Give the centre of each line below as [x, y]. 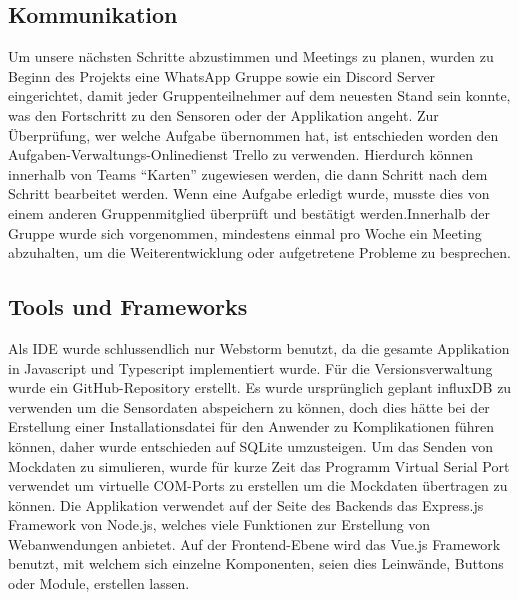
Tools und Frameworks [128, 306]
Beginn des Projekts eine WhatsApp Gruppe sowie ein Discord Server [222, 75]
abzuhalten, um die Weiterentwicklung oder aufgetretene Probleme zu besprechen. [259, 252]
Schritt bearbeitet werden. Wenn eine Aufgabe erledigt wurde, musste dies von [249, 193]
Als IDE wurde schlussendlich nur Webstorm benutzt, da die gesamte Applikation [259, 347]
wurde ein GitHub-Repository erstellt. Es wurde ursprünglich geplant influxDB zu [260, 387]
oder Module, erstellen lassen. [99, 583]
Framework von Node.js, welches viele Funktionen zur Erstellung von [219, 524]
